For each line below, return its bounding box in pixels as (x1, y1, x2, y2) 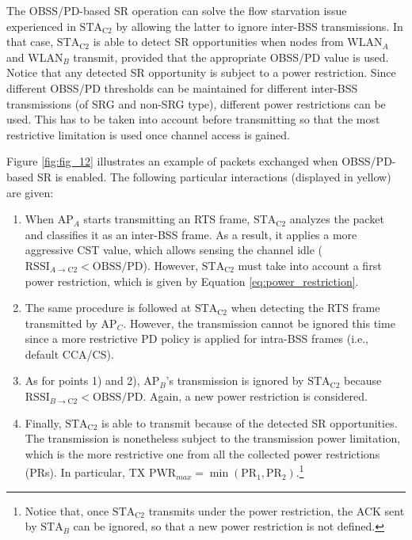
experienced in (6, 17, 76, 34)
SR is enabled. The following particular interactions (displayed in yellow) (36, 168, 391, 184)
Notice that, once (25, 502, 109, 519)
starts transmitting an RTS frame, (83, 211, 250, 227)
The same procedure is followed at (25, 299, 192, 316)
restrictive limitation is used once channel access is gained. (6, 126, 290, 143)
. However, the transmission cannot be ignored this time (123, 314, 395, 331)
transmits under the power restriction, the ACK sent (148, 502, 405, 519)
